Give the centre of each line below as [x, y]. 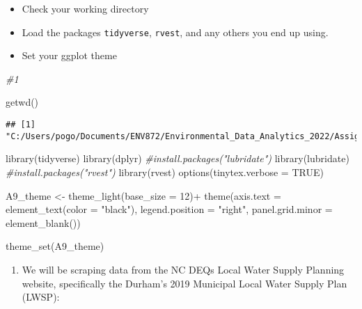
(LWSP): [41, 297]
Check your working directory [85, 8]
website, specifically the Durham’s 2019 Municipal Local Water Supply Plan [184, 283]
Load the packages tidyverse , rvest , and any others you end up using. [175, 32]
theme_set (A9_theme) [55, 246]
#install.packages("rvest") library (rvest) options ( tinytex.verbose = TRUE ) [165, 172]
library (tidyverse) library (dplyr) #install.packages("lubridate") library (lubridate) [178, 158]
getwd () [22, 102]
